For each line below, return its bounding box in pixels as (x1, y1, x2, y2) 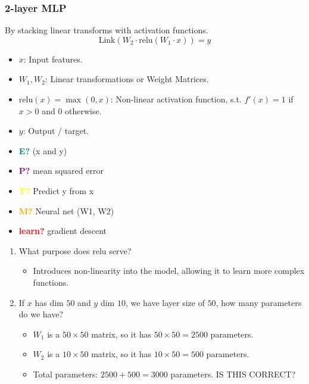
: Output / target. (23, 124, 89, 137)
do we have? (18, 308, 64, 320)
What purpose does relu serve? (18, 244, 132, 257)
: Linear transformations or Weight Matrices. (45, 73, 209, 85)
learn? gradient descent (18, 224, 107, 237)
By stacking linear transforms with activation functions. (5, 24, 208, 36)
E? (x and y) (18, 144, 67, 157)
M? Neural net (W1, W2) (18, 204, 114, 217)
